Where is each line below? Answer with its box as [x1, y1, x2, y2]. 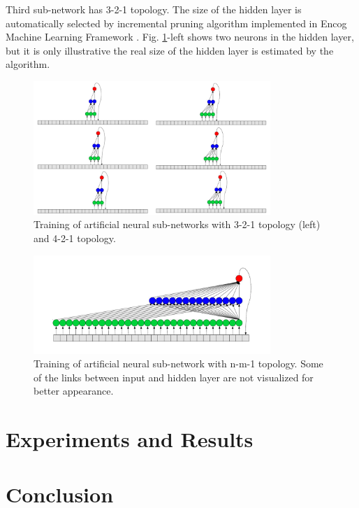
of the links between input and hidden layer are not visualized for [34, 369, 314, 384]
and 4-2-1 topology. [34, 230, 116, 245]
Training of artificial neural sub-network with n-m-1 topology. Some [34, 356, 323, 371]
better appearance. [34, 383, 114, 398]
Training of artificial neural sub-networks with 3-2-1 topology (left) [34, 217, 321, 232]
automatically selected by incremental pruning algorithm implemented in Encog [6, 15, 347, 30]
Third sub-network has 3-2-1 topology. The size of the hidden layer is [6, 2, 302, 16]
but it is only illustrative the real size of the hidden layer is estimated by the [6, 43, 334, 57]
